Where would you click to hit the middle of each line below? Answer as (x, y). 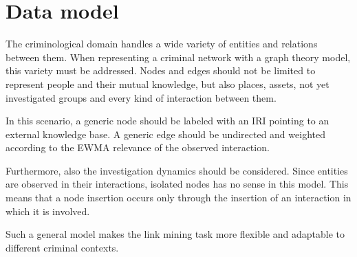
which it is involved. (48, 211)
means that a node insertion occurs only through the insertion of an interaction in (178, 198)
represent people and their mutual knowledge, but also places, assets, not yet (167, 83)
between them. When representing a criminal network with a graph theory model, (178, 57)
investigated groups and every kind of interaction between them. (141, 97)
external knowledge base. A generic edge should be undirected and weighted (165, 134)
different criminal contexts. (62, 247)
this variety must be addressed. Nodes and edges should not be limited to (161, 70)
